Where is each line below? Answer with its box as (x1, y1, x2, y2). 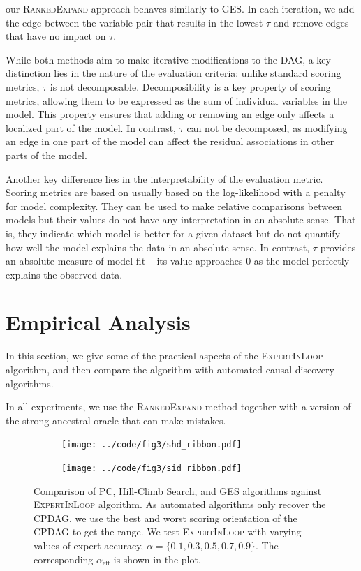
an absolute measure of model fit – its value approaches (6, 253, 243, 268)
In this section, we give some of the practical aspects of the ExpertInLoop (6, 348, 323, 363)
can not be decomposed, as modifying (186, 120, 348, 135)
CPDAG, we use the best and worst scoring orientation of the (34, 510, 297, 525)
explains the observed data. (6, 267, 123, 281)
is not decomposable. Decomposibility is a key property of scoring (50, 79, 331, 94)
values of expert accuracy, (34, 538, 144, 553)
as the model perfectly (253, 253, 350, 268)
